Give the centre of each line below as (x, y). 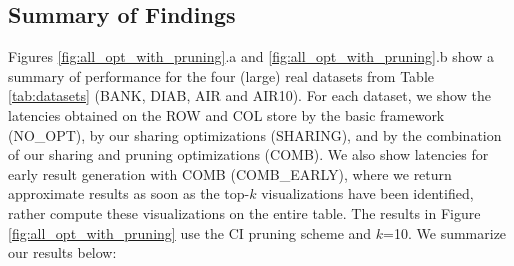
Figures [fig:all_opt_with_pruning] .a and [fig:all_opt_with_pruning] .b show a (251, 56)
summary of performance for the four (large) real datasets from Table (221, 75)
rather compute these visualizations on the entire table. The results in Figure (244, 212)
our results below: (62, 252)
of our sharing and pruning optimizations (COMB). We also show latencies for (248, 154)
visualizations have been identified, (367, 193)
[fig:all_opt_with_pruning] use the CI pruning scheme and (190, 232)
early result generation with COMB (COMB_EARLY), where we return (230, 173)
